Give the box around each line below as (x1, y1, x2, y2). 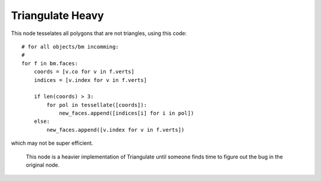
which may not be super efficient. (11, 139, 93, 147)
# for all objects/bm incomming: (21, 43, 119, 50)
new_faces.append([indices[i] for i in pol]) (59, 110, 194, 117)
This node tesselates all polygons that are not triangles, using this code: (11, 30, 187, 37)
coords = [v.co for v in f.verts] (33, 68, 135, 75)
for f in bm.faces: (21, 60, 78, 66)
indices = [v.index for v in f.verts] (33, 77, 147, 83)
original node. (26, 161, 60, 169)
